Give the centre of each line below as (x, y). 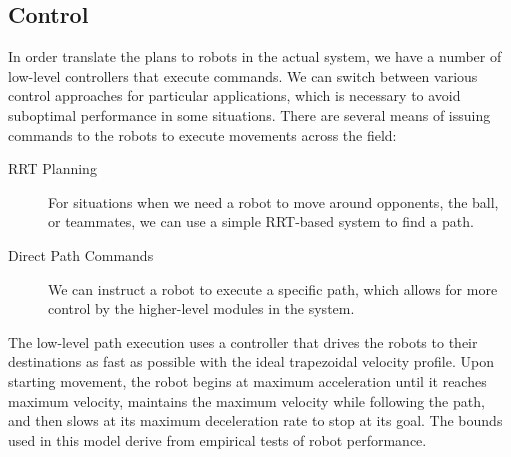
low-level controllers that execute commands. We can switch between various (243, 75)
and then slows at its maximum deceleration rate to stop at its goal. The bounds (255, 420)
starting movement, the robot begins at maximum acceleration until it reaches (247, 380)
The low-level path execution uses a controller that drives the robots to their (243, 341)
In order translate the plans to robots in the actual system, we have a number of (255, 56)
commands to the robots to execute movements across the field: (202, 134)
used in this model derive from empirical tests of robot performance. (217, 439)
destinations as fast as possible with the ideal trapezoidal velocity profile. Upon (251, 361)
